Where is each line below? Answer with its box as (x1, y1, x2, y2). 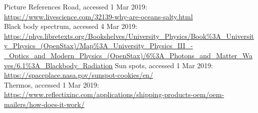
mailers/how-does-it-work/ (4, 99, 85, 109)
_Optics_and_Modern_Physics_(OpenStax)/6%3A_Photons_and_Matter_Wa (4, 50, 253, 60)
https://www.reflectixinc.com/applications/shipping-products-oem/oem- (4, 89, 224, 100)
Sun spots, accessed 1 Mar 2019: (115, 60, 213, 70)
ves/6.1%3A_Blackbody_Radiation (4, 60, 113, 70)
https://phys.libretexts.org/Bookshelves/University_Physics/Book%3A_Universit (4, 30, 254, 41)
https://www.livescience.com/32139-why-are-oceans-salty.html (4, 11, 193, 21)
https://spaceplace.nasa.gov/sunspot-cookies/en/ (4, 70, 153, 80)
